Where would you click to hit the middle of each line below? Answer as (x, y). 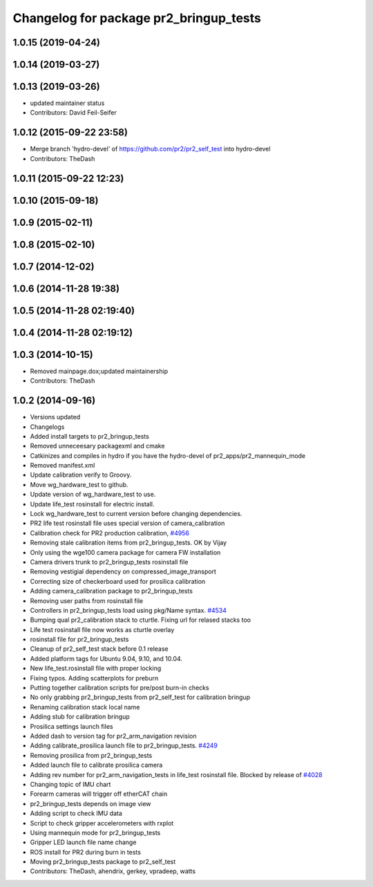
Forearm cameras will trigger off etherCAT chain (99, 794)
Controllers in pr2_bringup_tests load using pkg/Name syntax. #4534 (128, 610)
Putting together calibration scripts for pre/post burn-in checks (120, 688)
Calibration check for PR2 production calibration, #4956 (110, 533)
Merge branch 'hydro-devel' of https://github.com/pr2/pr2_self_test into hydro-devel (150, 149)
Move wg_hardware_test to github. (79, 484)
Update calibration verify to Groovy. (81, 475)
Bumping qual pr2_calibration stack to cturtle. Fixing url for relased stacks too (141, 620)
